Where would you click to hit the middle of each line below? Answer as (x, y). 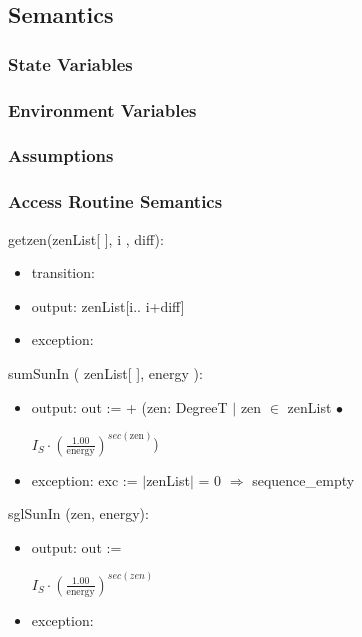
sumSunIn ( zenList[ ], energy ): (105, 372)
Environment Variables (102, 109)
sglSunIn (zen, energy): (78, 513)
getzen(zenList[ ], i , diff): (86, 238)
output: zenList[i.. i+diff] (108, 305)
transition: (63, 272)
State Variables (70, 63)
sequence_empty (303, 479)
